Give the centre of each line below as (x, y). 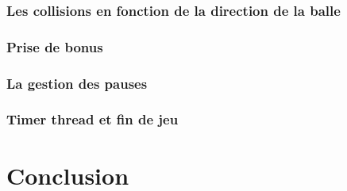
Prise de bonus (55, 46)
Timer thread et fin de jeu (93, 119)
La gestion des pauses (77, 83)
